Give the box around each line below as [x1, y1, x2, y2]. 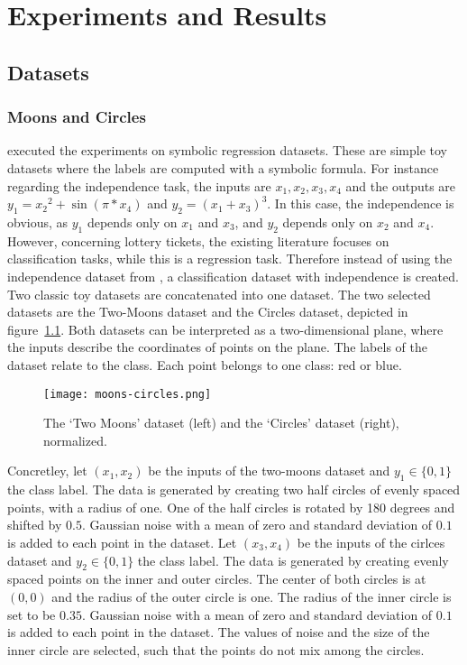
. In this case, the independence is [267, 194, 454, 213]
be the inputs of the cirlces [297, 532, 445, 551]
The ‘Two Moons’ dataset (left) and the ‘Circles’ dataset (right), [43, 413, 399, 432]
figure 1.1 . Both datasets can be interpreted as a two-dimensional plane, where [7, 319, 444, 338]
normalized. [43, 430, 107, 449]
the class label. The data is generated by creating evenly [137, 550, 449, 569]
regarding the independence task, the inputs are [7, 176, 271, 195]
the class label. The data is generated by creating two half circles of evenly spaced [7, 480, 461, 499]
